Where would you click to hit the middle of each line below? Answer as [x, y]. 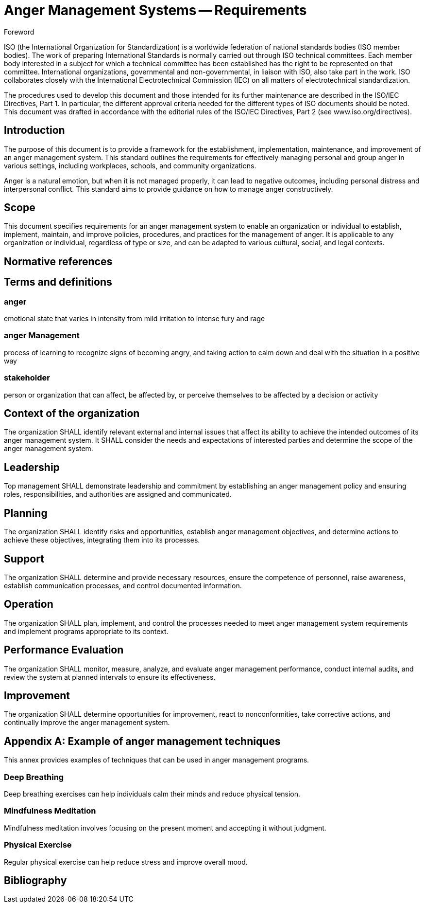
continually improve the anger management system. [87, 723]
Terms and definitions [58, 282]
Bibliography [35, 880]
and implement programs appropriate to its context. [86, 631]
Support [24, 559]
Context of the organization [72, 413]
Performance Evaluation [64, 650]
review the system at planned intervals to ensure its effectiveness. [110, 677]
